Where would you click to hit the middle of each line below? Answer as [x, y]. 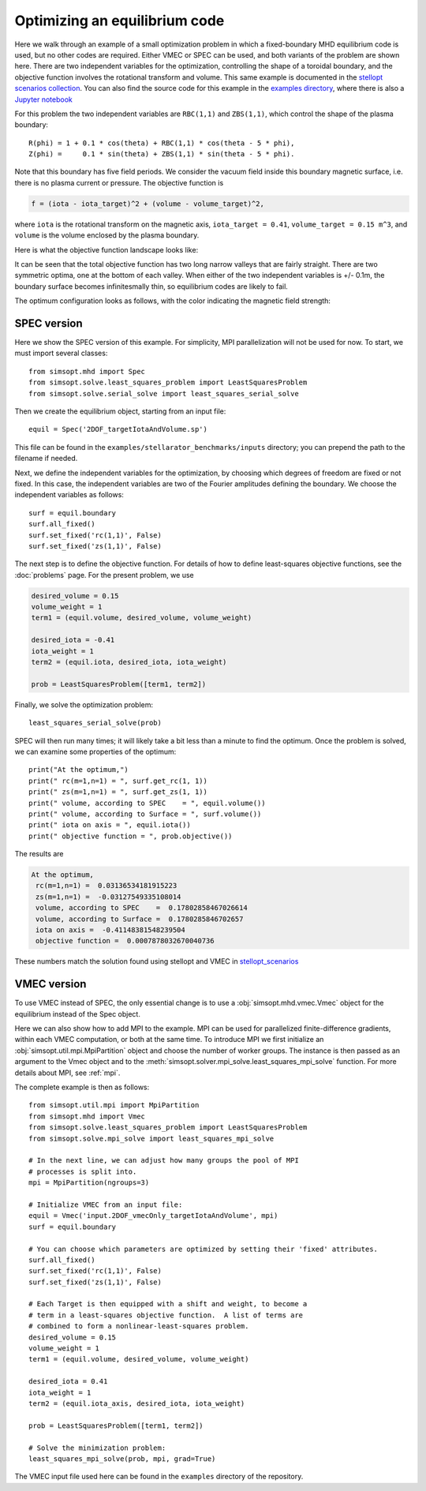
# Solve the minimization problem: [97, 1448]
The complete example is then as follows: [82, 1087]
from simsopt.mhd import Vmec [87, 1116]
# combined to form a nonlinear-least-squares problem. [139, 1326]
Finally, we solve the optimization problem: [84, 704]
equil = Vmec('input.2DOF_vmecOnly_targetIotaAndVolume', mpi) [153, 1216]
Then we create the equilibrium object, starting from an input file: [120, 411]
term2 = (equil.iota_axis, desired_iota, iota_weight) [137, 1403]
